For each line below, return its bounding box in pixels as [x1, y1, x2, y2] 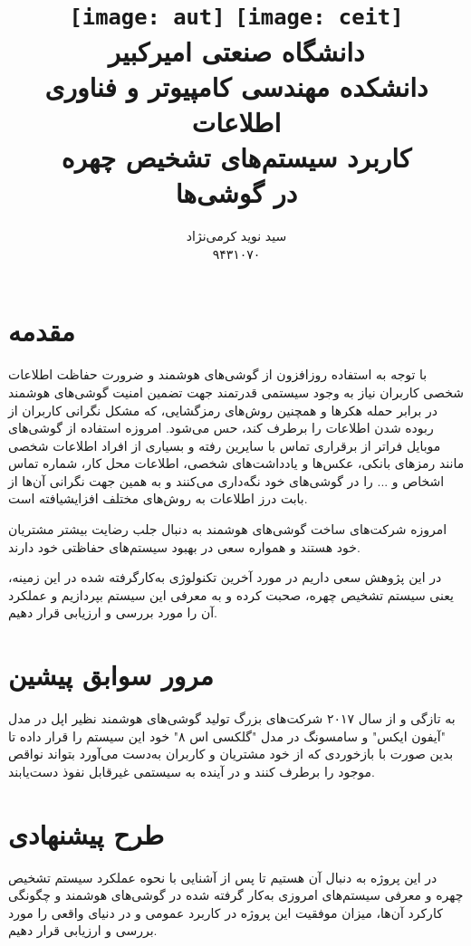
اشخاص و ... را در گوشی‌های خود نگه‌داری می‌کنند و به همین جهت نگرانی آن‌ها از [8, 471, 445, 490]
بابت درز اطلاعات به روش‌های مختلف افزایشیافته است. [8, 489, 308, 508]
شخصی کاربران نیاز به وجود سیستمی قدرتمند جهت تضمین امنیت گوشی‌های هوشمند [8, 382, 464, 401]
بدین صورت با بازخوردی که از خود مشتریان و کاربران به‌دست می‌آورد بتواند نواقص [8, 744, 454, 763]
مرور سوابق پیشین [8, 656, 214, 693]
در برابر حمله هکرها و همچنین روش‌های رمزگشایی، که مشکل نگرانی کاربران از [8, 400, 437, 419]
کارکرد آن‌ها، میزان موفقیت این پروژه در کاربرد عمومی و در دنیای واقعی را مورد [8, 903, 443, 922]
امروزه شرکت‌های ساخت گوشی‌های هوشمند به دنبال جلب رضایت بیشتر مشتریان [8, 520, 447, 539]
